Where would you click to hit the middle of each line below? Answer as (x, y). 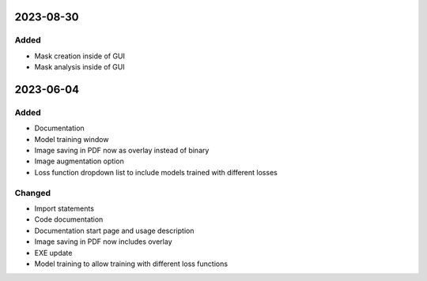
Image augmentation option (79, 161)
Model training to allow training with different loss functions (131, 264)
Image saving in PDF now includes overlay (103, 242)
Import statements (64, 208)
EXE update (53, 253)
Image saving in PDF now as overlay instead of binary (122, 151)
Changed (33, 193)
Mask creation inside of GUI (80, 56)
